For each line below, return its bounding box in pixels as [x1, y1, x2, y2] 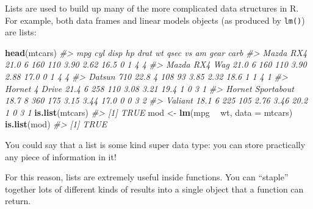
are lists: [5, 26, 37, 38]
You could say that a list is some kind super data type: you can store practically [5, 138, 306, 151]
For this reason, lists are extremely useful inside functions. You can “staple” [5, 171, 289, 183]
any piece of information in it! [5, 150, 117, 163]
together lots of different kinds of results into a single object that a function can [5, 182, 304, 195]
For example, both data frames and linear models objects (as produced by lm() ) [5, 13, 305, 26]
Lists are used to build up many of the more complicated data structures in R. [5, 2, 299, 14]
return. [5, 194, 31, 207]
